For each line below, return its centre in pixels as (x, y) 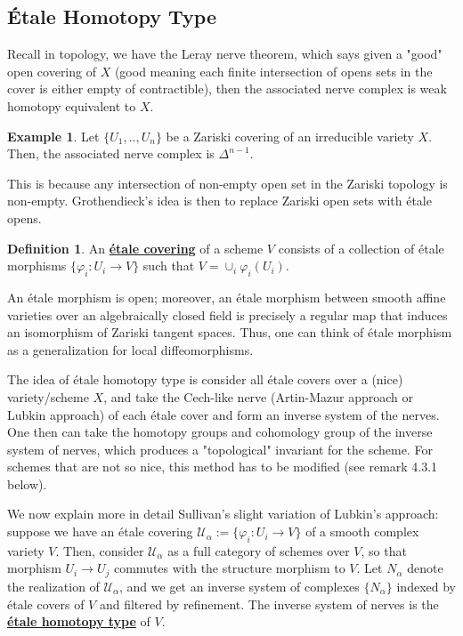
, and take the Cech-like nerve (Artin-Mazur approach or (258, 396)
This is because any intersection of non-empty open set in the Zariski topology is (227, 183)
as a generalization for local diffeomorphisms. (130, 349)
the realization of (53, 586)
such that (169, 266)
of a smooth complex (362, 531)
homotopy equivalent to (72, 105)
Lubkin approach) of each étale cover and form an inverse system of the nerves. (223, 414)
